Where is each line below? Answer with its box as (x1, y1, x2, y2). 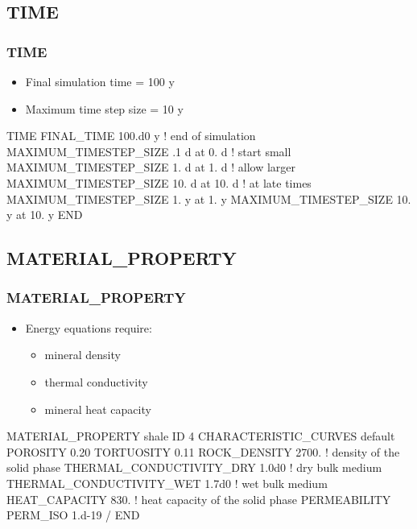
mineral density (44, 346, 121, 363)
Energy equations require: (25, 319, 152, 336)
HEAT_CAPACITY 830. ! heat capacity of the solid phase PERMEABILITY (6, 490, 391, 507)
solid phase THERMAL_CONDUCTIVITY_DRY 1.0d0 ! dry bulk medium (6, 459, 382, 476)
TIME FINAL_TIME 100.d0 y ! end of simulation (6, 127, 256, 144)
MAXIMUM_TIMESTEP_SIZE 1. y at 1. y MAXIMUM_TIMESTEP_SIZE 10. (6, 190, 411, 207)
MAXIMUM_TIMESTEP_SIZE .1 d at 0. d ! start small (6, 143, 291, 159)
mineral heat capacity (44, 400, 151, 417)
